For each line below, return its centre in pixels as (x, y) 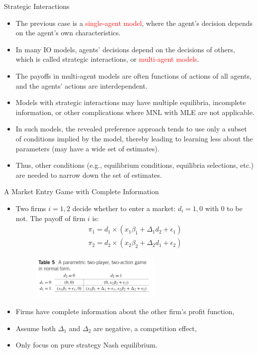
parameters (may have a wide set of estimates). (87, 148)
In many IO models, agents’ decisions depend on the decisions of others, (125, 49)
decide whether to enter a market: (124, 208)
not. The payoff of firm (50, 218)
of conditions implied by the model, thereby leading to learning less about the (134, 138)
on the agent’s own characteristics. (68, 33)
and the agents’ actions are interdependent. (82, 85)
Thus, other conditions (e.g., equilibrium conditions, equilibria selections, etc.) (135, 165)
